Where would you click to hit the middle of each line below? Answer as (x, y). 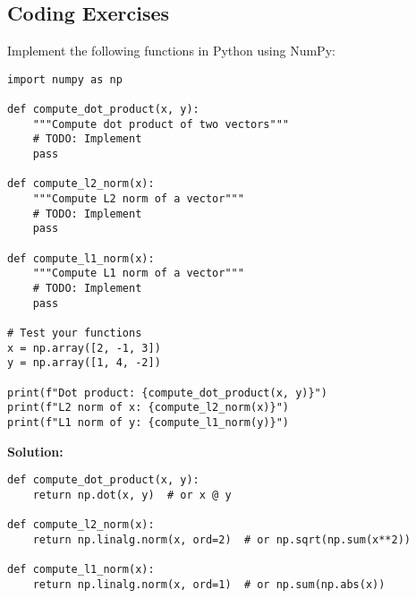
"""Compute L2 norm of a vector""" (138, 199)
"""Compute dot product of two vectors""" (161, 124)
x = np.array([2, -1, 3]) (84, 348)
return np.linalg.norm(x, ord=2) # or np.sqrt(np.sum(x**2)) (222, 539)
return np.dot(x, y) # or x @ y (132, 495)
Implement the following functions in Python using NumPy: (171, 51)
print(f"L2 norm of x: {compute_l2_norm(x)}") (148, 408)
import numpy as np (65, 79)
